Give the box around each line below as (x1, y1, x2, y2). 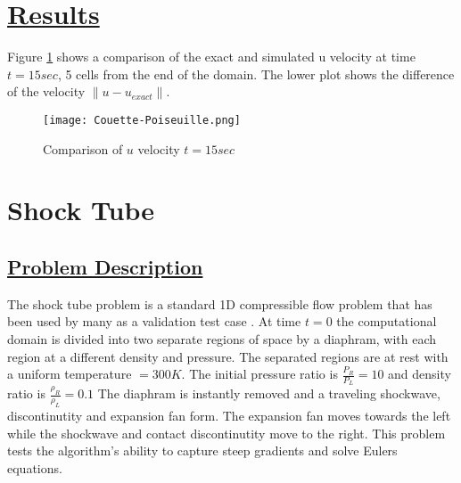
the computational (336, 312, 437, 331)
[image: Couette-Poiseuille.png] (43, 113, 241, 127)
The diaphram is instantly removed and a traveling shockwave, (97, 384, 440, 403)
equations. (7, 458, 62, 477)
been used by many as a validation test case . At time (7, 312, 301, 331)
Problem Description (7, 252, 203, 280)
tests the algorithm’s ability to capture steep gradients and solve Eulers (7, 441, 398, 460)
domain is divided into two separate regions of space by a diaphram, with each (7, 329, 437, 348)
